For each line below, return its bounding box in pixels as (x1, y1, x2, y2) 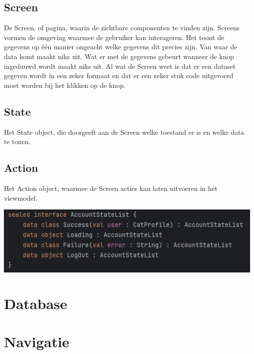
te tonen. (4, 136, 31, 146)
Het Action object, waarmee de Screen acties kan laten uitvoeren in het (4, 183, 218, 193)
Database (4, 293, 67, 313)
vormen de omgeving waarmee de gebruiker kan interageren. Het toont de (4, 32, 224, 42)
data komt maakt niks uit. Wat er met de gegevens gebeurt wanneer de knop (4, 51, 234, 61)
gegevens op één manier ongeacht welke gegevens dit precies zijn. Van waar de (4, 42, 237, 52)
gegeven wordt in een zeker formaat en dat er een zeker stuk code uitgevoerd (4, 70, 233, 81)
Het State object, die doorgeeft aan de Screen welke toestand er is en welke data (4, 126, 244, 137)
